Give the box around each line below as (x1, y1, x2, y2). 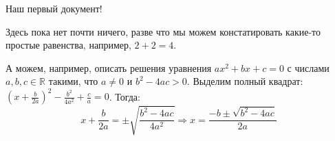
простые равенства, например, (6, 38, 131, 52)
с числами (287, 60, 329, 75)
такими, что (48, 74, 98, 88)
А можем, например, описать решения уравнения (6, 60, 212, 75)
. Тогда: (109, 89, 140, 103)
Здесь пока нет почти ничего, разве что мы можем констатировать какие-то (6, 24, 321, 38)
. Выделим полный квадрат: (186, 74, 303, 88)
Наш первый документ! (6, 1, 102, 15)
